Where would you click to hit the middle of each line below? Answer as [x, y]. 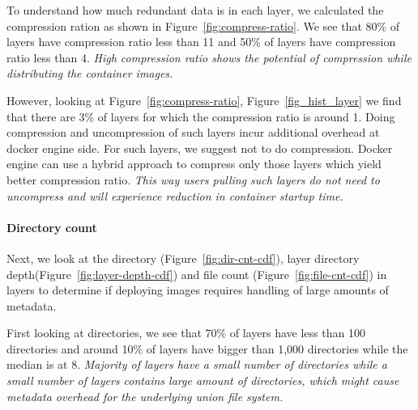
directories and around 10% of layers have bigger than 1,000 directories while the [207, 348]
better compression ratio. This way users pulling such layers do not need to [193, 179]
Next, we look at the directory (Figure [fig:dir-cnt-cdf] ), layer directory [183, 258]
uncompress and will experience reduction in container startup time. [175, 195]
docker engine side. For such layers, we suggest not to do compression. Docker [200, 148]
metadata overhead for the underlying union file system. [145, 396]
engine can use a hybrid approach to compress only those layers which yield [194, 164]
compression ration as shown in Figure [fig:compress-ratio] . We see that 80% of [203, 25]
